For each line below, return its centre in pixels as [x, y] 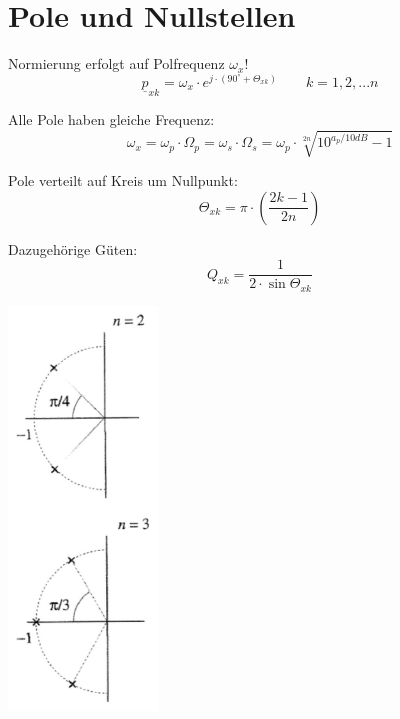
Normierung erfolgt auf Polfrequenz [116, 63]
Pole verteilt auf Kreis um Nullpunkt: [123, 179]
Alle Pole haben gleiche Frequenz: [111, 118]
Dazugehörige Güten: [73, 248]
